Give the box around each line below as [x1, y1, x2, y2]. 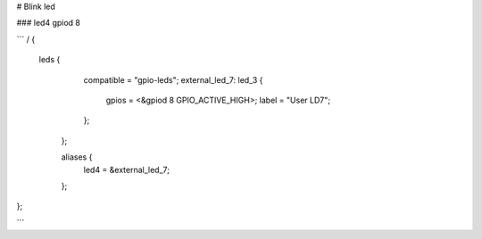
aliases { [61, 152, 93, 162]
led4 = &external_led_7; [83, 164, 170, 175]
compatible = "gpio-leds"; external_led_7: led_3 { [83, 74, 263, 85]
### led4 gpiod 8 [16, 18, 80, 29]
